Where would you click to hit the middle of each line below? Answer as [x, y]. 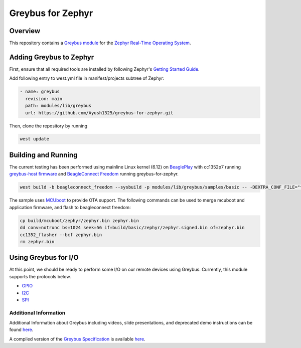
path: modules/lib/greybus [58, 106]
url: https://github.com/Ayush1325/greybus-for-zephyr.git [99, 113]
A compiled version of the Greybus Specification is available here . [77, 339]
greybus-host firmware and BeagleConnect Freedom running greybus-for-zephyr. [94, 174]
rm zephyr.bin [37, 241]
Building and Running [43, 155]
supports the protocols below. [40, 276]
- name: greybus [40, 92]
